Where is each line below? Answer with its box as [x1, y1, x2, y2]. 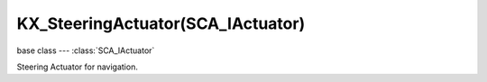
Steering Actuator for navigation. [16, 61, 139, 72]
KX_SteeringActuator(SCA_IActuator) [16, 14, 306, 33]
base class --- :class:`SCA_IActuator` [16, 45, 155, 56]
